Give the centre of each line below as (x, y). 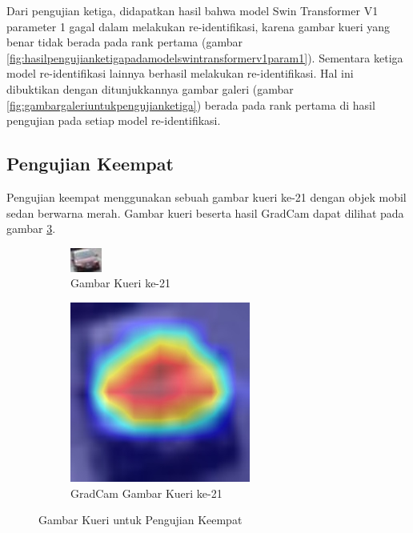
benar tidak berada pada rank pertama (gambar (125, 42)
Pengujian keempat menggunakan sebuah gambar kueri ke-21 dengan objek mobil (206, 196)
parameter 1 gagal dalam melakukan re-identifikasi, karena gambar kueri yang (198, 26)
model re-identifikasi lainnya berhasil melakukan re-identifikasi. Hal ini (180, 73)
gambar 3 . (31, 228)
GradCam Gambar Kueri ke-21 (146, 493)
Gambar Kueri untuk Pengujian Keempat (140, 520)
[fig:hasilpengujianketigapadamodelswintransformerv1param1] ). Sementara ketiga (205, 57)
